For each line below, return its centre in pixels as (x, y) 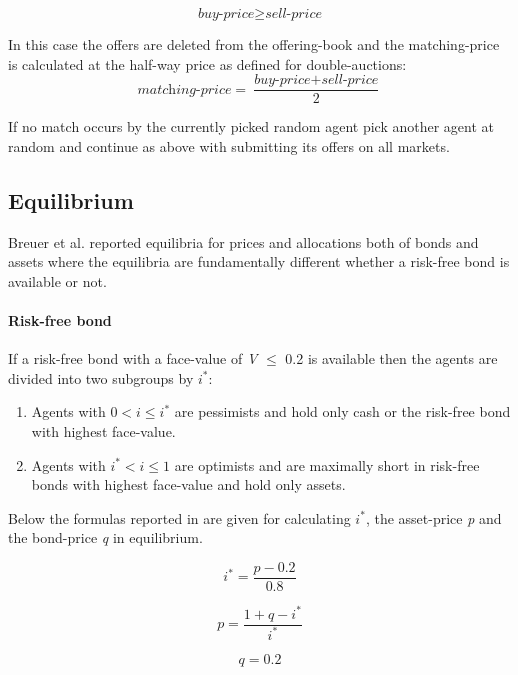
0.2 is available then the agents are (391, 358)
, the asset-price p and (433, 517)
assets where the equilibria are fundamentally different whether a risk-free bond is (259, 261)
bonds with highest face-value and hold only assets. (188, 484)
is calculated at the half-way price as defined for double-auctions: (207, 63)
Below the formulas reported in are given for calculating (179, 517)
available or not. (57, 280)
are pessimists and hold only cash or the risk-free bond (342, 411)
